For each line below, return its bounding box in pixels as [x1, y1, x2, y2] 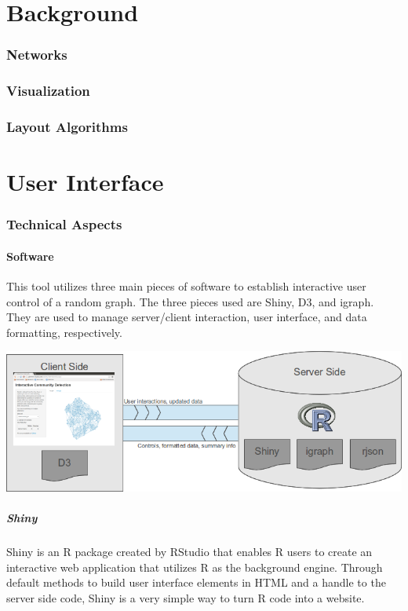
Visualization [6, 81, 90, 101]
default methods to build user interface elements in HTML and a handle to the [6, 574, 386, 591]
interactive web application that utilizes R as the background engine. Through [6, 558, 383, 575]
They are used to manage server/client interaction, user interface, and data [6, 309, 367, 325]
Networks [6, 45, 67, 64]
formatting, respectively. [6, 324, 122, 340]
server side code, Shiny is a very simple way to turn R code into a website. [6, 589, 365, 606]
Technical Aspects [6, 214, 122, 234]
